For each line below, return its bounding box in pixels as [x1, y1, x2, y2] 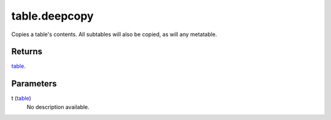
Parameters [11, 78, 57, 89]
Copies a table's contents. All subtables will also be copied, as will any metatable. [11, 31, 218, 38]
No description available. [26, 103, 90, 110]
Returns [11, 47, 43, 57]
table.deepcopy [11, 9, 94, 23]
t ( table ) [11, 95, 32, 102]
